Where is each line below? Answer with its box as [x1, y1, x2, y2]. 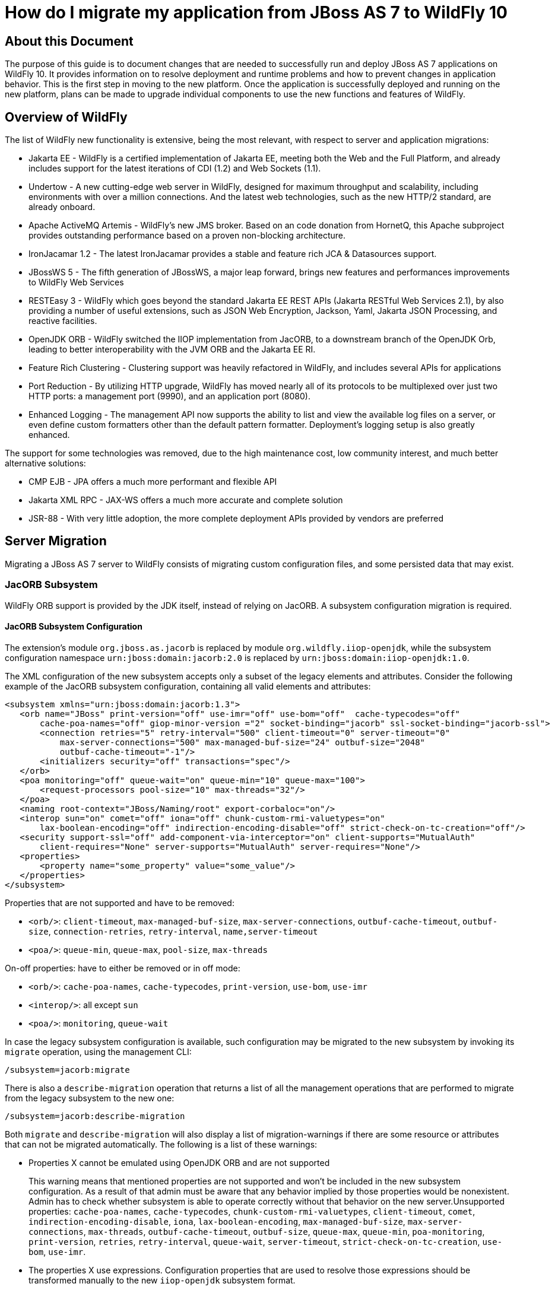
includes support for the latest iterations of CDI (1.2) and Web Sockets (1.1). [28, 163, 321, 174]
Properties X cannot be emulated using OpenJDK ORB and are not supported [28, 1157, 330, 1168]
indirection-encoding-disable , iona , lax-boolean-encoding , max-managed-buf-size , [28, 1216, 405, 1227]
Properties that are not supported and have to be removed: [5, 897, 234, 908]
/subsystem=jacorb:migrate [5, 1065, 130, 1075]
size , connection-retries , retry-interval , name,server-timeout [28, 926, 318, 936]
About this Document [5, 33, 134, 49]
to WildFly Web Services [28, 277, 124, 288]
